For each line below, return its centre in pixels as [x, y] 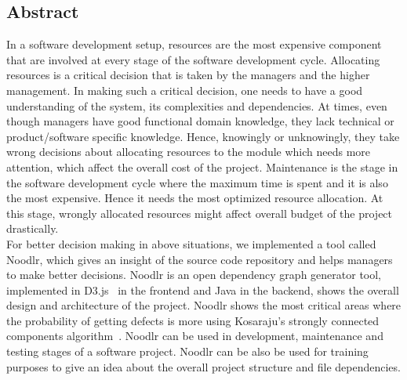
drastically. [33, 228]
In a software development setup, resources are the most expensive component [194, 44]
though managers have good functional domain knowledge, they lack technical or [200, 121]
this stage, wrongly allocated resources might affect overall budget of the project [200, 213]
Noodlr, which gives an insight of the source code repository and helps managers [200, 259]
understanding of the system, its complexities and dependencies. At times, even [197, 105]
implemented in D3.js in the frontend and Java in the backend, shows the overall [203, 290]
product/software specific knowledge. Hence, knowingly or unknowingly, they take [203, 136]
